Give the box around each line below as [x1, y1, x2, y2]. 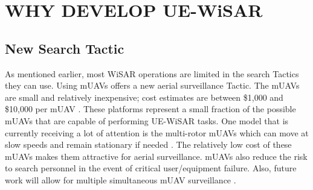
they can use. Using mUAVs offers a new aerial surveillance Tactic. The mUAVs [5, 79, 300, 92]
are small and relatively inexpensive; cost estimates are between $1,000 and [5, 90, 283, 103]
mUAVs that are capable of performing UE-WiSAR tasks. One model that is [5, 114, 289, 127]
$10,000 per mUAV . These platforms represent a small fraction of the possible [5, 103, 296, 115]
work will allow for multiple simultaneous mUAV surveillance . [5, 173, 236, 186]
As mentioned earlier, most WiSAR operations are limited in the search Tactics [5, 67, 299, 80]
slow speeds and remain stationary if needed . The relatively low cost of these [5, 138, 292, 151]
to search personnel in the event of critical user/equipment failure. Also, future [5, 162, 297, 174]
